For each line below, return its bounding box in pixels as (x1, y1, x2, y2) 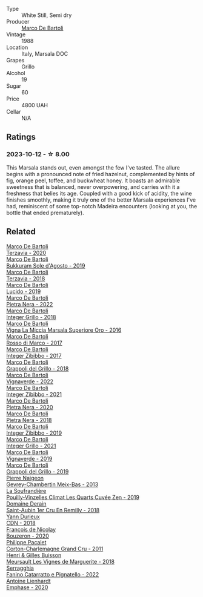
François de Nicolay (6, 526, 56, 533)
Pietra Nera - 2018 (6, 416, 53, 423)
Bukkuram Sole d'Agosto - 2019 (6, 262, 85, 269)
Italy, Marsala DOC (21, 50, 68, 57)
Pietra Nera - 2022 (6, 300, 53, 308)
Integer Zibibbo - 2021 (6, 391, 62, 398)
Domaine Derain (6, 500, 47, 507)
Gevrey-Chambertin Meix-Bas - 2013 (6, 481, 99, 488)
